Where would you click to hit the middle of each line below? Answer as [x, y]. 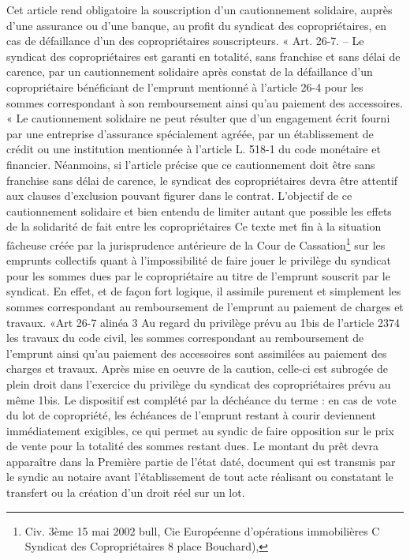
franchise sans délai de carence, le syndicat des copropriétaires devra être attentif [202, 180]
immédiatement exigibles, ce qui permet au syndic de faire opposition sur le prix [201, 430]
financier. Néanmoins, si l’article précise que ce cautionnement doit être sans [191, 164]
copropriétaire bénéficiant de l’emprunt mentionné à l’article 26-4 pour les [185, 86]
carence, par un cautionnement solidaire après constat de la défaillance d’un [190, 71]
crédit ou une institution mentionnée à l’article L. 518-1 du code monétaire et [194, 149]
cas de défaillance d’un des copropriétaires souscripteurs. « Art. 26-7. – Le [185, 41]
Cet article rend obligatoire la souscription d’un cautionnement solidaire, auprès [199, 9]
